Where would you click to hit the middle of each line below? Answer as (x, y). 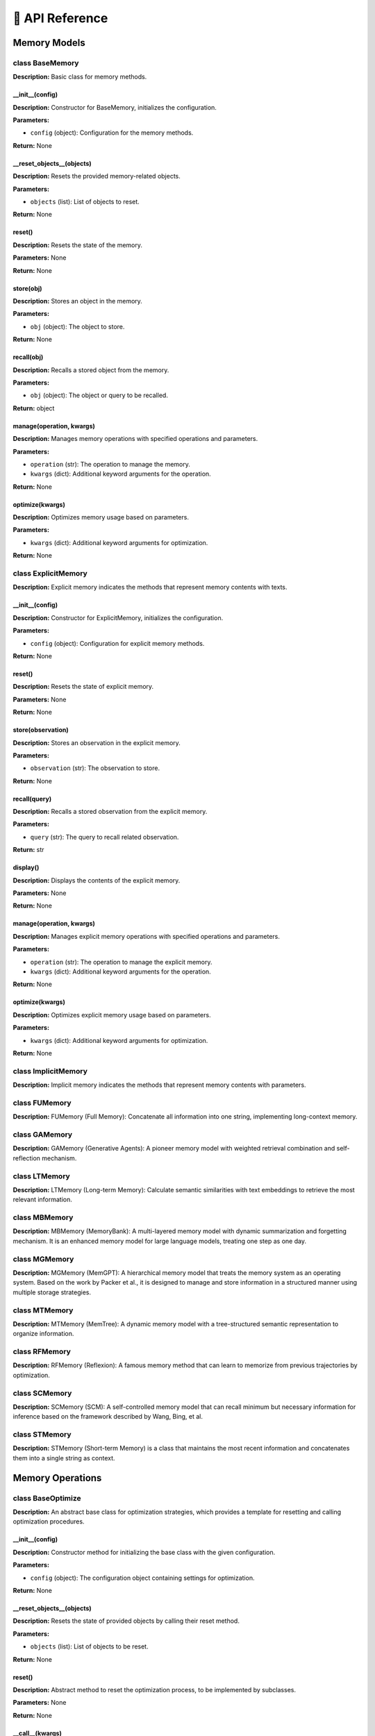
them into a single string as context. (64, 1458)
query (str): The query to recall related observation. (105, 837)
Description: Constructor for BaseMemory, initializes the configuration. (115, 107)
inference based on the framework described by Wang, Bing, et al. (108, 1417)
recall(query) (32, 799)
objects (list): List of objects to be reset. (89, 1646)
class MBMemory (43, 1217)
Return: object (34, 408)
